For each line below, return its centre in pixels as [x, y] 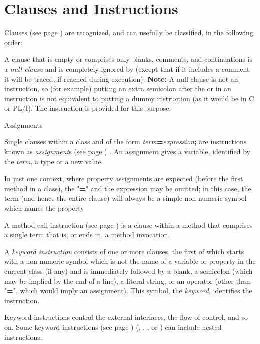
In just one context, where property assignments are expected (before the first [124, 178]
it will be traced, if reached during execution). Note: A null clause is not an [121, 78]
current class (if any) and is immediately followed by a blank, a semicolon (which [128, 271]
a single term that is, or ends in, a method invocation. [87, 234]
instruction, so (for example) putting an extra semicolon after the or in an [118, 89]
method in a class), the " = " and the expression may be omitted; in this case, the [128, 188]
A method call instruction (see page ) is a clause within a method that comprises [128, 224]
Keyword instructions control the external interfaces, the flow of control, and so [126, 317]
